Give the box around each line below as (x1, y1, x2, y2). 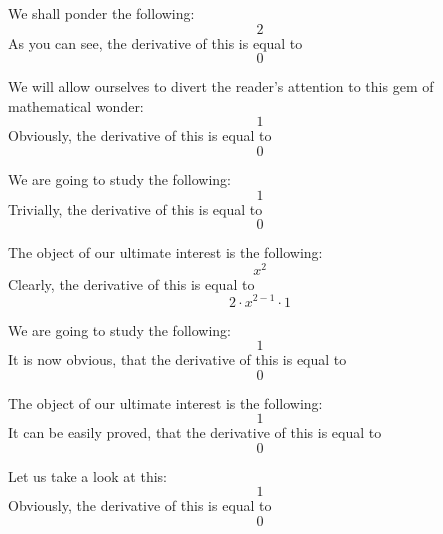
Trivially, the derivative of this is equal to (8, 198, 263, 219)
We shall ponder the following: (8, 3, 195, 23)
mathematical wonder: (8, 95, 144, 116)
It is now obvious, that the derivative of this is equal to (8, 349, 347, 370)
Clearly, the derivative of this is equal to (8, 273, 255, 294)
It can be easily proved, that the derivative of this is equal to (8, 422, 382, 443)
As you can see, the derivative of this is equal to (8, 32, 303, 53)
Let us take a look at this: (8, 465, 167, 486)
